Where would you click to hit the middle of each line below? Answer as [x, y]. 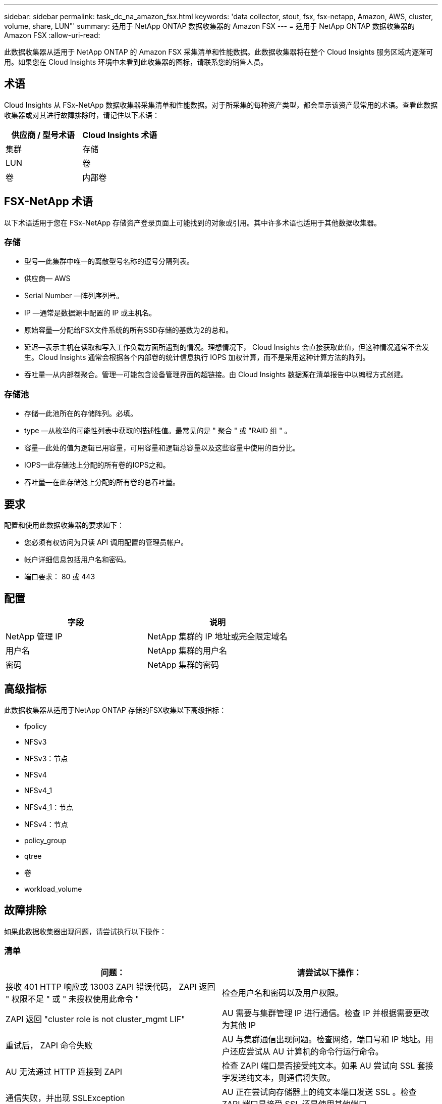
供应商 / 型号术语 [43, 135]
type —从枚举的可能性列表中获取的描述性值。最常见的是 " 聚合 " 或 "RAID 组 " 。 [158, 431]
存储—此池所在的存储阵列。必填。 [81, 413]
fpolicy [36, 726]
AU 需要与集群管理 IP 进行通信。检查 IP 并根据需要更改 [326, 1013]
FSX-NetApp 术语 [48, 202]
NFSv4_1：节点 [49, 807]
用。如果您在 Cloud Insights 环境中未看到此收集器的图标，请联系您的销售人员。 [136, 62]
